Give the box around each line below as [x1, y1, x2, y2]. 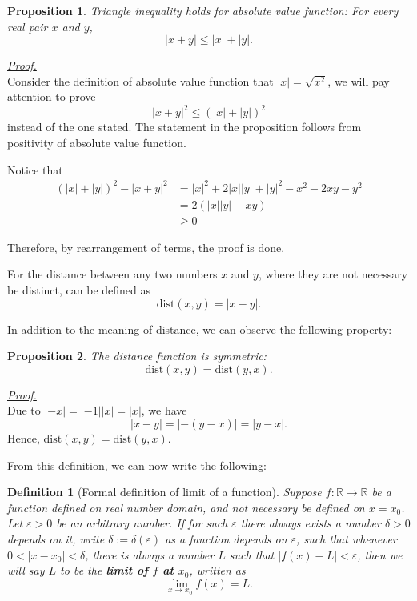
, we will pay [327, 72, 390, 89]
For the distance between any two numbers [7, 266, 218, 282]
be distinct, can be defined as [7, 282, 151, 298]
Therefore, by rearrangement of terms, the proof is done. [7, 238, 285, 255]
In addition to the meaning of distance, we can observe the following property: [7, 320, 392, 337]
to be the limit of [60, 562, 148, 579]
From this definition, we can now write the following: [7, 456, 267, 473]
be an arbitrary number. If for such [56, 515, 228, 531]
